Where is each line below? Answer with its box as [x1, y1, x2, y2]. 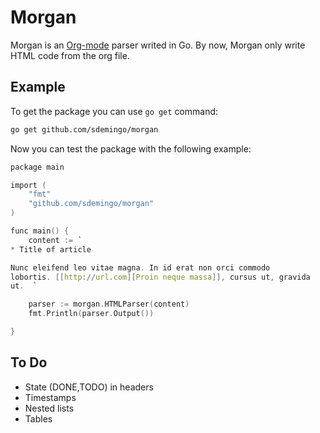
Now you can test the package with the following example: [10, 142, 252, 155]
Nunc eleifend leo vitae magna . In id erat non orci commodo [10, 262, 271, 273]
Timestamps [24, 391, 77, 403]
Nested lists [24, 402, 75, 414]
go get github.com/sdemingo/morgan [10, 124, 159, 135]
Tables [24, 412, 53, 425]
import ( [10, 180, 47, 190]
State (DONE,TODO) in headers [24, 381, 154, 393]
